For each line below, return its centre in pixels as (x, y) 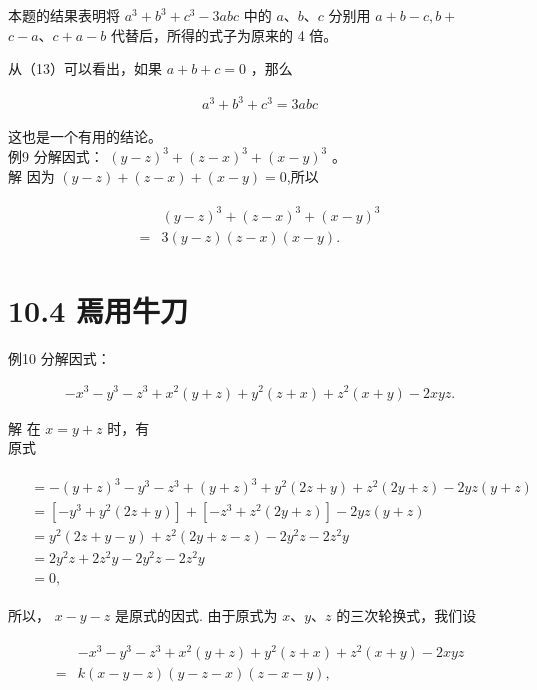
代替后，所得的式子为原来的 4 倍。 (224, 34)
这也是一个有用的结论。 (85, 136)
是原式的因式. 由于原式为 (196, 614)
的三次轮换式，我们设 (406, 614)
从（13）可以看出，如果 (85, 68)
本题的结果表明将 (64, 15)
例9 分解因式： (56, 155)
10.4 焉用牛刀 (98, 309)
